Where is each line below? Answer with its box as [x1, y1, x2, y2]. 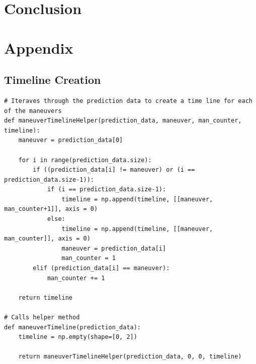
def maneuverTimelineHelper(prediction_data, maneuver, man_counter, [4, 117, 242, 125]
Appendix [4, 37, 73, 58]
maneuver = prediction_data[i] [61, 245, 166, 252]
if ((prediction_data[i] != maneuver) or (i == [33, 166, 195, 174]
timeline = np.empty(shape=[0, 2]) [18, 333, 137, 341]
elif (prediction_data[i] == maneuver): [33, 265, 170, 272]
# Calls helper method [4, 314, 80, 321]
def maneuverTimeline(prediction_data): [4, 323, 141, 331]
